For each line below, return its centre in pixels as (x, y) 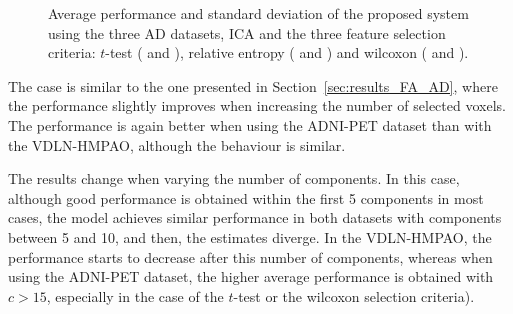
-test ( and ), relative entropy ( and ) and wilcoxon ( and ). (287, 52)
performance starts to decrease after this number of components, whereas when (250, 256)
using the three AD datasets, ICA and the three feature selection (247, 32)
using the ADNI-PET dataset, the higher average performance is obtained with (251, 276)
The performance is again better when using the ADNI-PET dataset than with (250, 124)
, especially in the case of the (135, 295)
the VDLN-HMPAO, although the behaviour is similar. (177, 144)
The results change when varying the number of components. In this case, (234, 178)
